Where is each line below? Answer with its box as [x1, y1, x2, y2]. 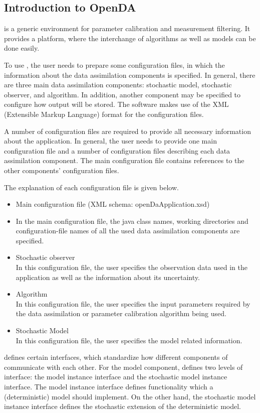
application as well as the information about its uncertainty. [16, 271, 200, 282]
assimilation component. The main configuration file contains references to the [4, 155, 244, 166]
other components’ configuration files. [4, 165, 119, 175]
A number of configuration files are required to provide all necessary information [4, 125, 251, 136]
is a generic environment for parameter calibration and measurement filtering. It [4, 23, 250, 34]
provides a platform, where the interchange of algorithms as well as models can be [4, 33, 256, 43]
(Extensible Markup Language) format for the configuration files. [4, 108, 204, 119]
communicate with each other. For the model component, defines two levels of [4, 361, 243, 372]
